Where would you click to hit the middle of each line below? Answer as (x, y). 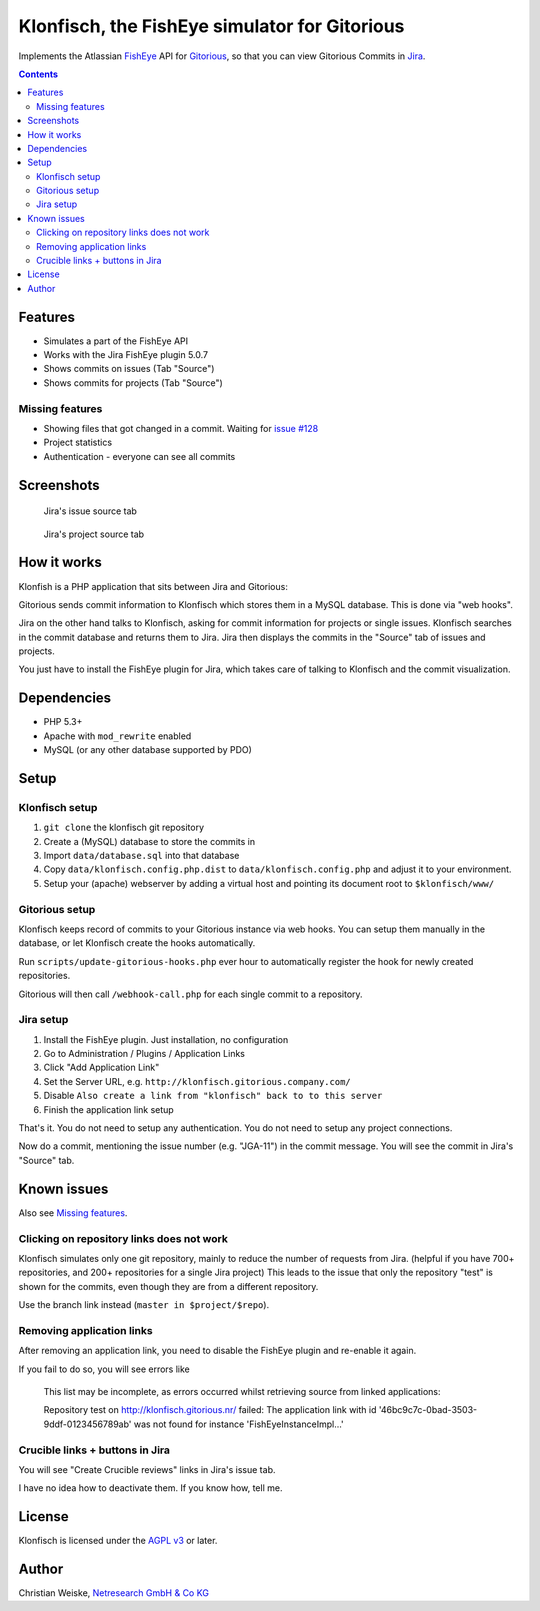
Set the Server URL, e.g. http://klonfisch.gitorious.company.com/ (197, 1081)
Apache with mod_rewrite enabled (117, 736)
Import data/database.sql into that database (141, 856)
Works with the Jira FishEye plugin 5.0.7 (126, 355)
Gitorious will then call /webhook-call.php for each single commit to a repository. (191, 994)
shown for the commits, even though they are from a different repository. (168, 1286)
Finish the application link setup (108, 1109)
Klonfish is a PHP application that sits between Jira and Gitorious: (153, 586)
